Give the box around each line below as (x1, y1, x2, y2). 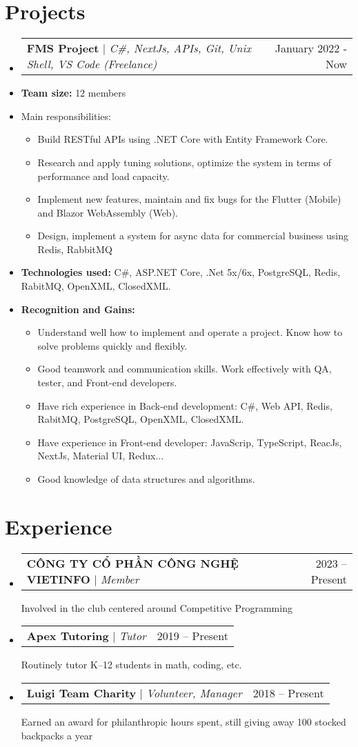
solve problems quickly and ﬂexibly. (37, 338, 188, 352)
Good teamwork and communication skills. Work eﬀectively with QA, (37, 361, 332, 376)
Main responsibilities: (21, 108, 111, 123)
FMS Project (26, 40, 99, 57)
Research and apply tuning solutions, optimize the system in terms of (37, 155, 331, 169)
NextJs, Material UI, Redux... (37, 448, 164, 463)
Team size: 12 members (21, 86, 126, 100)
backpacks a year (21, 728, 93, 742)
